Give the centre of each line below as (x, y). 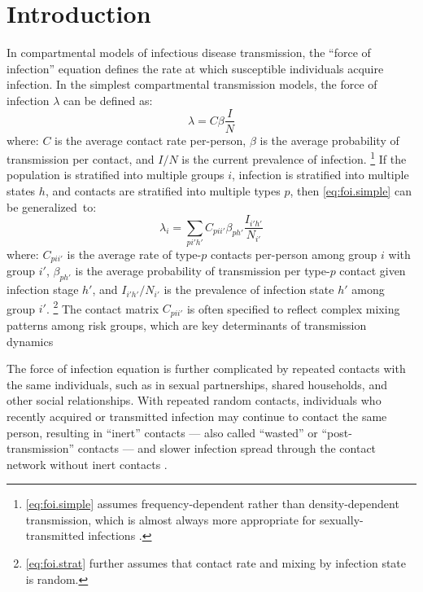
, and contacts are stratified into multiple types (163, 191)
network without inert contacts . (87, 464)
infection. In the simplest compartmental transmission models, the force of (192, 84)
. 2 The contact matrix (102, 307)
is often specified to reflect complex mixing (293, 308)
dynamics (30, 341)
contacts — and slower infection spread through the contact (227, 448)
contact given (373, 271)
